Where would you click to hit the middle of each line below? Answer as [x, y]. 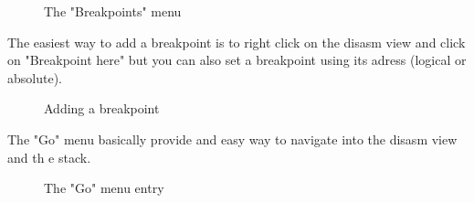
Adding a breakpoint [102, 108]
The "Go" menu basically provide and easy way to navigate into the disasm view [232, 139]
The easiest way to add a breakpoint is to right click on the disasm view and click [237, 42]
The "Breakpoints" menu [113, 11]
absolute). [35, 77]
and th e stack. [49, 157]
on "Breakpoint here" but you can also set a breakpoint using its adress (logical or [237, 60]
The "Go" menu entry [104, 188]
